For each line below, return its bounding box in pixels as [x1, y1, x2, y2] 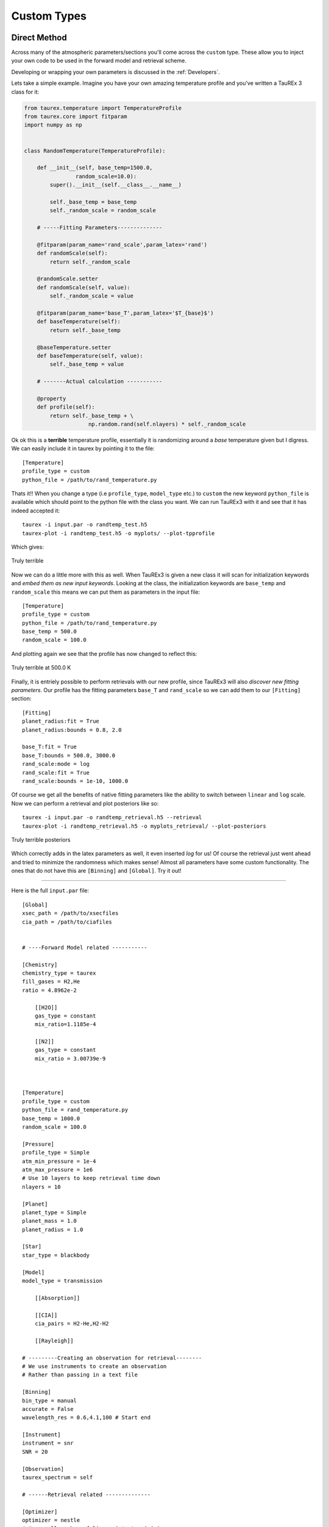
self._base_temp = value [49, 361, 124, 368]
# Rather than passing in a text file [22, 1371, 138, 1379]
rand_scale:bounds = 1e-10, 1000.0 [22, 778, 129, 784]
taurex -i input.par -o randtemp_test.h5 [22, 521, 147, 528]
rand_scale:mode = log [22, 760, 90, 768]
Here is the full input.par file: [11, 887, 90, 894]
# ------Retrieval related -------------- [22, 1491, 151, 1498]
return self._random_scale [49, 258, 130, 265]
